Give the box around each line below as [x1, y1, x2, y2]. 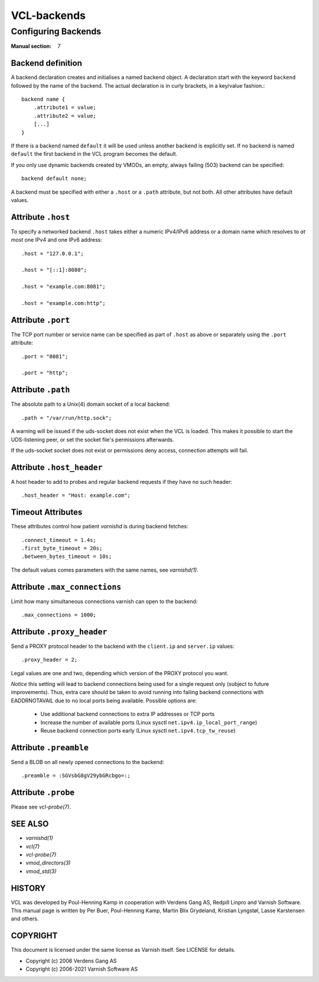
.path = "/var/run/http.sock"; [21, 415, 112, 421]
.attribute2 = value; [33, 113, 97, 119]
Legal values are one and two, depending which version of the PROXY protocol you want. [11, 669, 229, 676]
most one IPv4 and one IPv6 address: [11, 236, 103, 243]
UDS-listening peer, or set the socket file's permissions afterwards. [11, 436, 174, 443]
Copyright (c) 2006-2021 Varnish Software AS [25, 965, 138, 973]
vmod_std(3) [25, 868, 57, 875]
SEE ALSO [11, 819, 49, 829]
